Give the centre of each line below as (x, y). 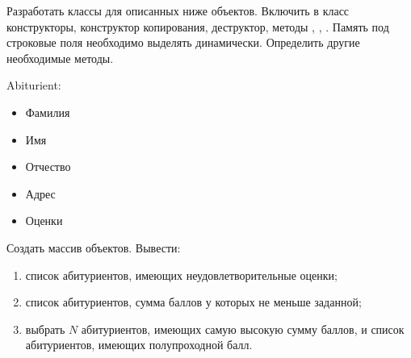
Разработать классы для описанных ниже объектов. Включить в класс (178, 10)
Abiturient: (34, 85)
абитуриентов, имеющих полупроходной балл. (139, 345)
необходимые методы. (60, 58)
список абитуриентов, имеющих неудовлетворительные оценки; (181, 275)
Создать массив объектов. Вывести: (94, 247)
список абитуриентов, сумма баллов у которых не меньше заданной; (193, 302)
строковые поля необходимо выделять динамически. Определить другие (183, 42)
